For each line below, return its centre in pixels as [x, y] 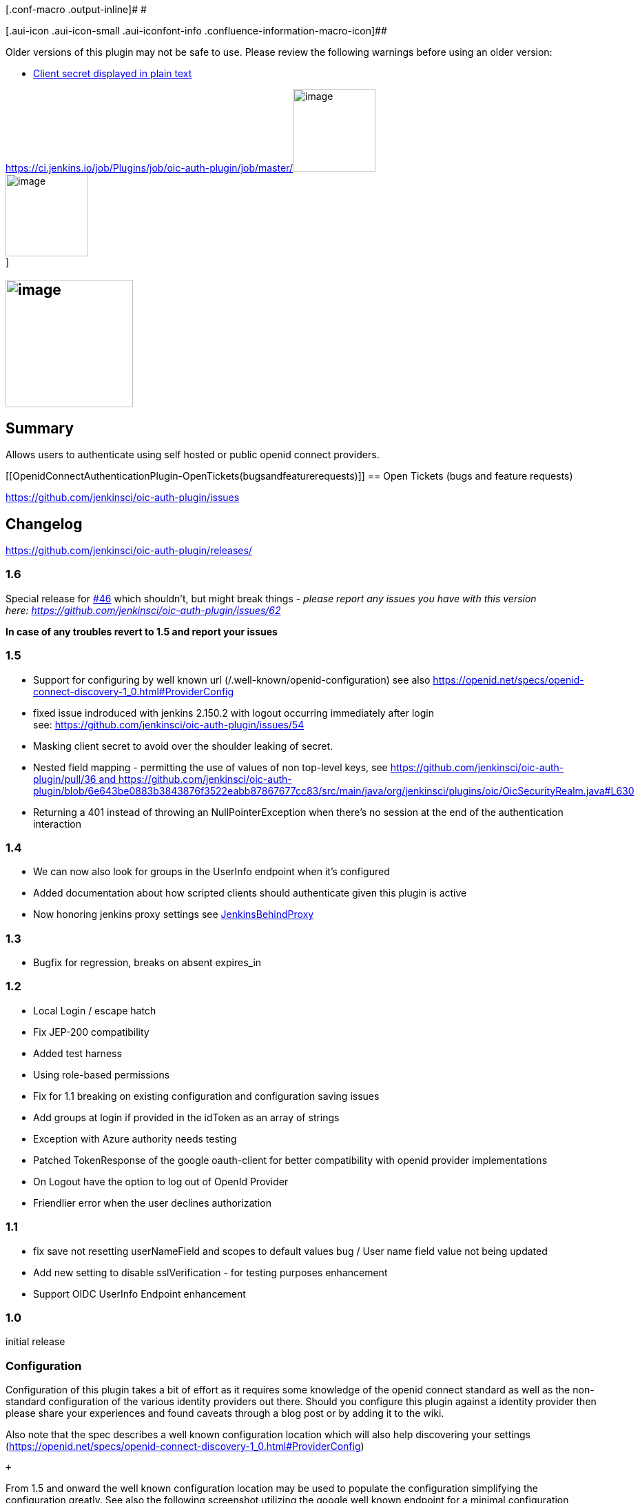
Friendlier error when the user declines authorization [152, 1203]
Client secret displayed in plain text [113, 73]
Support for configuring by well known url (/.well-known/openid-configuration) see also [232, 679]
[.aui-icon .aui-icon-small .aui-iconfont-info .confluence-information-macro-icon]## [196, 31]
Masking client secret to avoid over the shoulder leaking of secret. [183, 746]
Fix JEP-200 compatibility [91, 1032]
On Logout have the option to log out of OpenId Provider [161, 1181]
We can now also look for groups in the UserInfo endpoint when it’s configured [211, 872]
